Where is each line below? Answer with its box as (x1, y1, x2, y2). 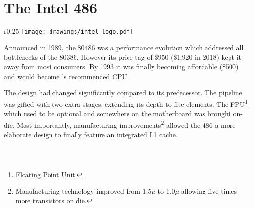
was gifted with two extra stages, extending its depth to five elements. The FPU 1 (4, 97, 248, 109)
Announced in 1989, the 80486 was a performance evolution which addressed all (4, 42, 244, 52)
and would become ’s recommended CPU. (4, 71, 129, 81)
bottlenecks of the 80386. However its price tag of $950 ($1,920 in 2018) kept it (4, 52, 241, 62)
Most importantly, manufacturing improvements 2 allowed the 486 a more (17, 118, 236, 130)
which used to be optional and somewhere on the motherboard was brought (4, 108, 231, 118)
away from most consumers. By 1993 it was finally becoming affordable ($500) (4, 61, 239, 71)
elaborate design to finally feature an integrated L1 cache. (4, 129, 178, 139)
